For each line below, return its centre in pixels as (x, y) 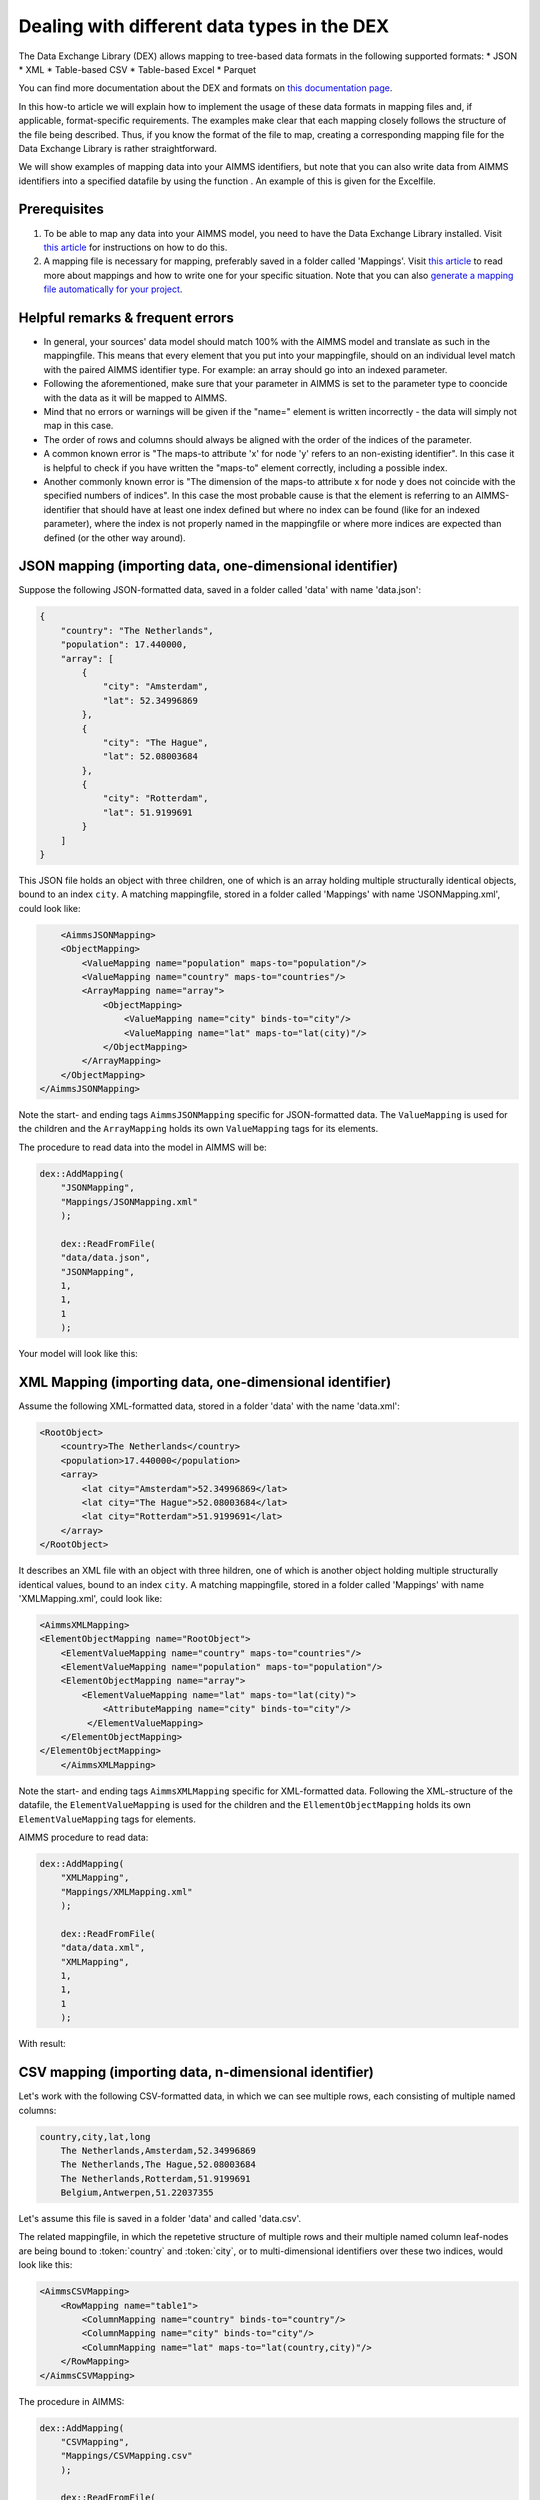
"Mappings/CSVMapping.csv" (127, 2456)
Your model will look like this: (78, 1354)
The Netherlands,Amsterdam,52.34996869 (158, 2150)
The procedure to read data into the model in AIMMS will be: (142, 1147)
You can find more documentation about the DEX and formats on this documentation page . (205, 88)
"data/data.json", (105, 1258)
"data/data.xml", (103, 1948)
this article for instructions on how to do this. (135, 247)
